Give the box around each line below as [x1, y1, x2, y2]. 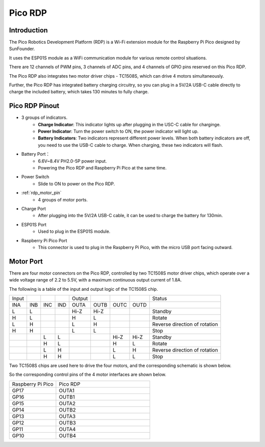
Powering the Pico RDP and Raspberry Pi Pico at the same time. [38, 165, 167, 171]
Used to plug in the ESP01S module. [38, 228, 110, 234]
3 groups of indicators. [21, 114, 68, 120]
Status [152, 295, 167, 302]
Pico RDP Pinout [9, 102, 60, 110]
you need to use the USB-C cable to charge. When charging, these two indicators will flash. [38, 142, 223, 148]
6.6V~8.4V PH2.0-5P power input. [38, 158, 107, 164]
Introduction [9, 26, 48, 34]
